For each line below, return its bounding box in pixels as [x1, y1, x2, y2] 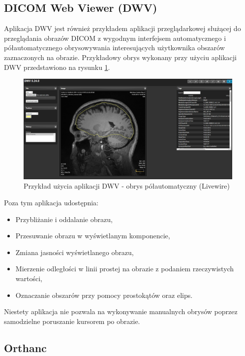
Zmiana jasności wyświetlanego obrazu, [15, 247, 134, 257]
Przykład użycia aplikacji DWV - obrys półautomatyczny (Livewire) [24, 181, 230, 191]
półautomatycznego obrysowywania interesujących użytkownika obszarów [4, 42, 225, 53]
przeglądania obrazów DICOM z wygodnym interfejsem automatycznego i [4, 32, 226, 43]
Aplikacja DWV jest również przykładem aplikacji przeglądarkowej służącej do [4, 23, 241, 33]
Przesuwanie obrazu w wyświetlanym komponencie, [15, 230, 170, 241]
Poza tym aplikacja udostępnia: [4, 197, 99, 208]
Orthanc [4, 340, 47, 355]
